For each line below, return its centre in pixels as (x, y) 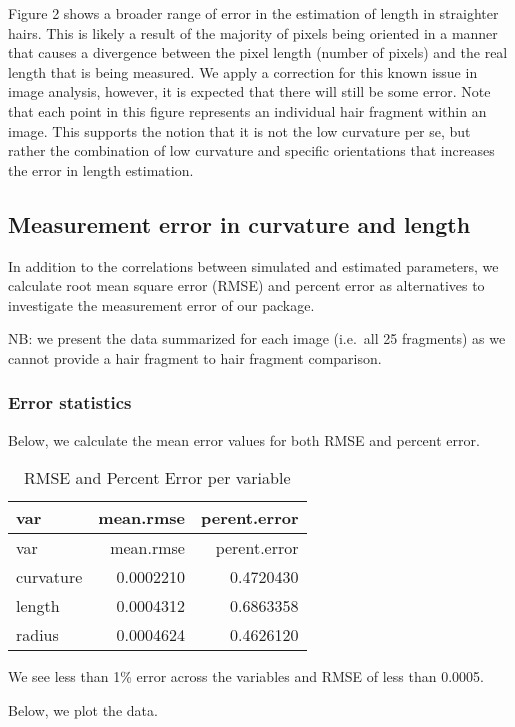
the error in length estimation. (101, 169)
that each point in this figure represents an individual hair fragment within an (247, 110)
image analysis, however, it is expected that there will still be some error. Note (249, 91)
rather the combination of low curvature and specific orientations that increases (251, 150)
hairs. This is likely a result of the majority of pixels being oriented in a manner (253, 32)
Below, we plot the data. (83, 709)
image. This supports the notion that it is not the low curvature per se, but (239, 130)
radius (37, 635)
